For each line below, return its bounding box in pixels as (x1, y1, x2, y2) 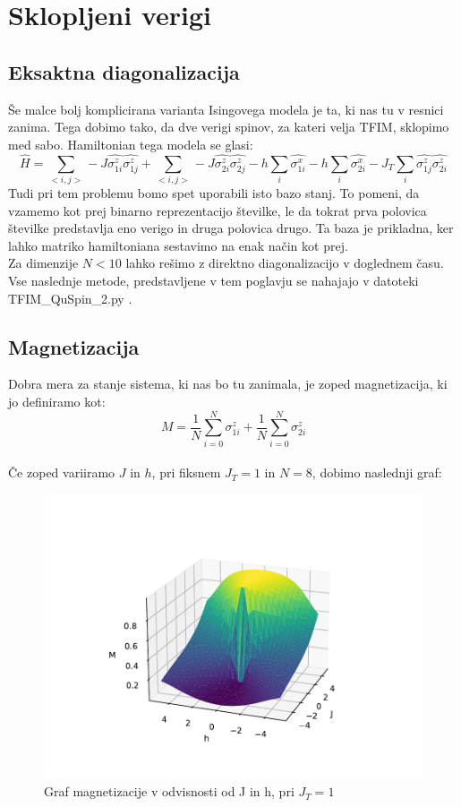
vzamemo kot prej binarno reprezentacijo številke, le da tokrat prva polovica (8, 201, 427, 219)
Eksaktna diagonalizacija (8, 57, 240, 85)
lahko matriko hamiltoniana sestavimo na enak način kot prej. (8, 236, 348, 254)
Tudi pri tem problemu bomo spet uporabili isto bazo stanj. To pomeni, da (8, 183, 420, 202)
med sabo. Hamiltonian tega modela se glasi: (8, 134, 253, 153)
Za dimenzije (8, 253, 79, 272)
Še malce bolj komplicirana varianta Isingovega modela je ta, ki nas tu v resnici (8, 99, 444, 118)
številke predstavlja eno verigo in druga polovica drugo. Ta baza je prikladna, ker (8, 219, 454, 237)
